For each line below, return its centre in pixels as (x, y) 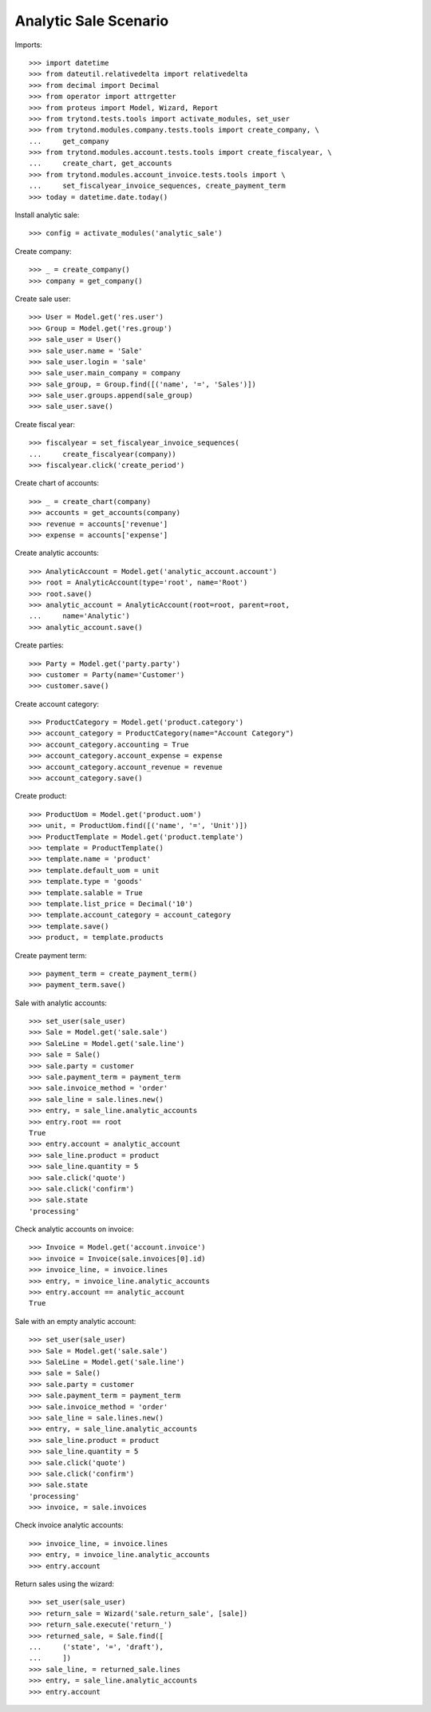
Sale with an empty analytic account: (75, 1321)
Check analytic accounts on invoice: (74, 1229)
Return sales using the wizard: (65, 1584)
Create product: (41, 796)
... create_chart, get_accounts (101, 163)
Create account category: (57, 703)
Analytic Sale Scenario (92, 21)
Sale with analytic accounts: (61, 1003)
